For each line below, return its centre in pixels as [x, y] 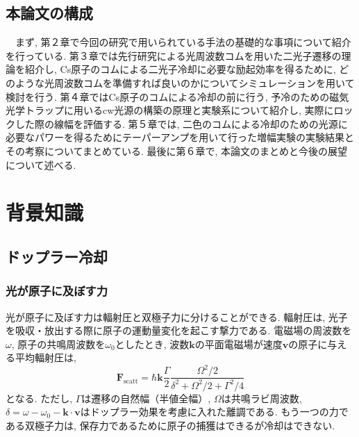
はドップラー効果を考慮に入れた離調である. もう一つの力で [214, 412]
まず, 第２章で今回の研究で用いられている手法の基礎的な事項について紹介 [183, 42]
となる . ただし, [39, 398]
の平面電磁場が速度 [239, 344]
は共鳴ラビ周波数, [261, 398]
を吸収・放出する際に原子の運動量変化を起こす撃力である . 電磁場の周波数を [179, 330]
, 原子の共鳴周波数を [58, 344]
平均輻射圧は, [45, 357]
